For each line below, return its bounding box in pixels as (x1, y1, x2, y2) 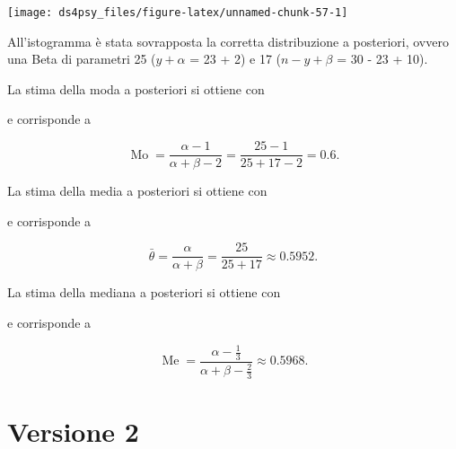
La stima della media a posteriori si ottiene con (7, 181, 267, 200)
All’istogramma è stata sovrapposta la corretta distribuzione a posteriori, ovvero (7, 31, 449, 50)
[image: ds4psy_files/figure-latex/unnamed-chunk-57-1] (7, 6, 348, 19)
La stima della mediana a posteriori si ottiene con (7, 283, 281, 302)
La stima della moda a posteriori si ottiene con (7, 79, 265, 98)
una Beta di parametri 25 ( (7, 49, 156, 68)
